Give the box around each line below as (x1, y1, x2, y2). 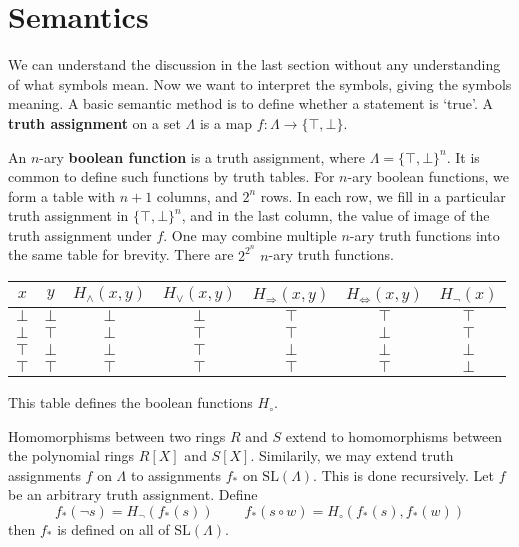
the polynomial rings (8, 445, 135, 466)
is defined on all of (57, 519, 170, 540)
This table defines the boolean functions (8, 392, 253, 413)
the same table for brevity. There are (8, 244, 234, 265)
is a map (199, 112, 253, 133)
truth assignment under (8, 224, 152, 245)
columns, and (156, 185, 238, 206)
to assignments (130, 464, 222, 485)
